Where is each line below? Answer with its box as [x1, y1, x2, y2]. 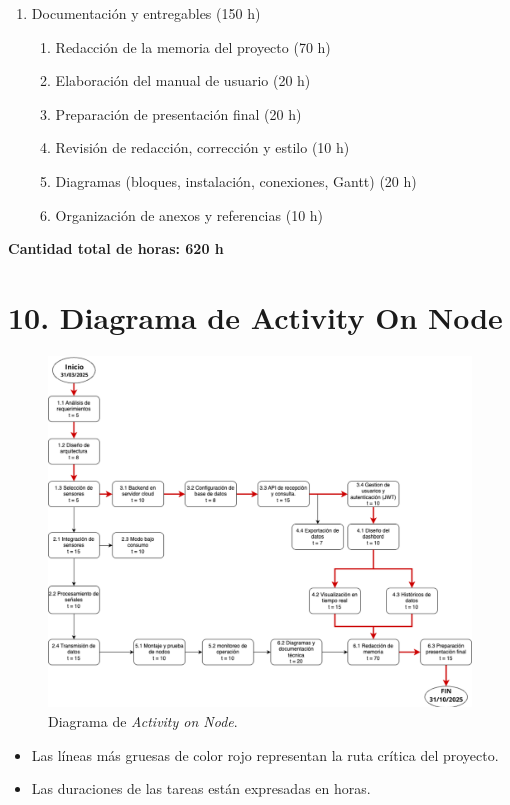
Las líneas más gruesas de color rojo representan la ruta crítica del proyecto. [31, 744, 499, 765]
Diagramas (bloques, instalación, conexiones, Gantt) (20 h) [55, 170, 417, 191]
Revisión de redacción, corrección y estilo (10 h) [55, 137, 350, 158]
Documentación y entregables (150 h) [31, 3, 261, 23]
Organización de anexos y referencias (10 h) [55, 204, 324, 225]
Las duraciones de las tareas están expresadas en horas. [31, 778, 371, 799]
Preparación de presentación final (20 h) [55, 103, 302, 124]
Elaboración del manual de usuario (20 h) [55, 70, 311, 91]
